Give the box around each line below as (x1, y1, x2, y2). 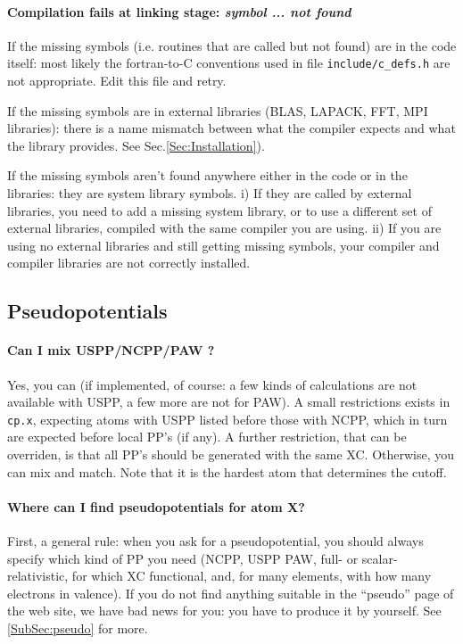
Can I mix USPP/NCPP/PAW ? (7, 341, 215, 359)
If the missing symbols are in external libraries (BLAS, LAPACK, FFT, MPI (7, 101, 428, 120)
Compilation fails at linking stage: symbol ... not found (7, 2, 351, 21)
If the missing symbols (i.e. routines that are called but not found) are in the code (7, 36, 457, 54)
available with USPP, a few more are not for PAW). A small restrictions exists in (7, 392, 451, 411)
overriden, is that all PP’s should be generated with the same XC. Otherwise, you (7, 445, 455, 463)
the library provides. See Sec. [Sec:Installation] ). (7, 136, 265, 154)
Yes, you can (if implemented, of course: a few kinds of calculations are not (7, 375, 418, 393)
